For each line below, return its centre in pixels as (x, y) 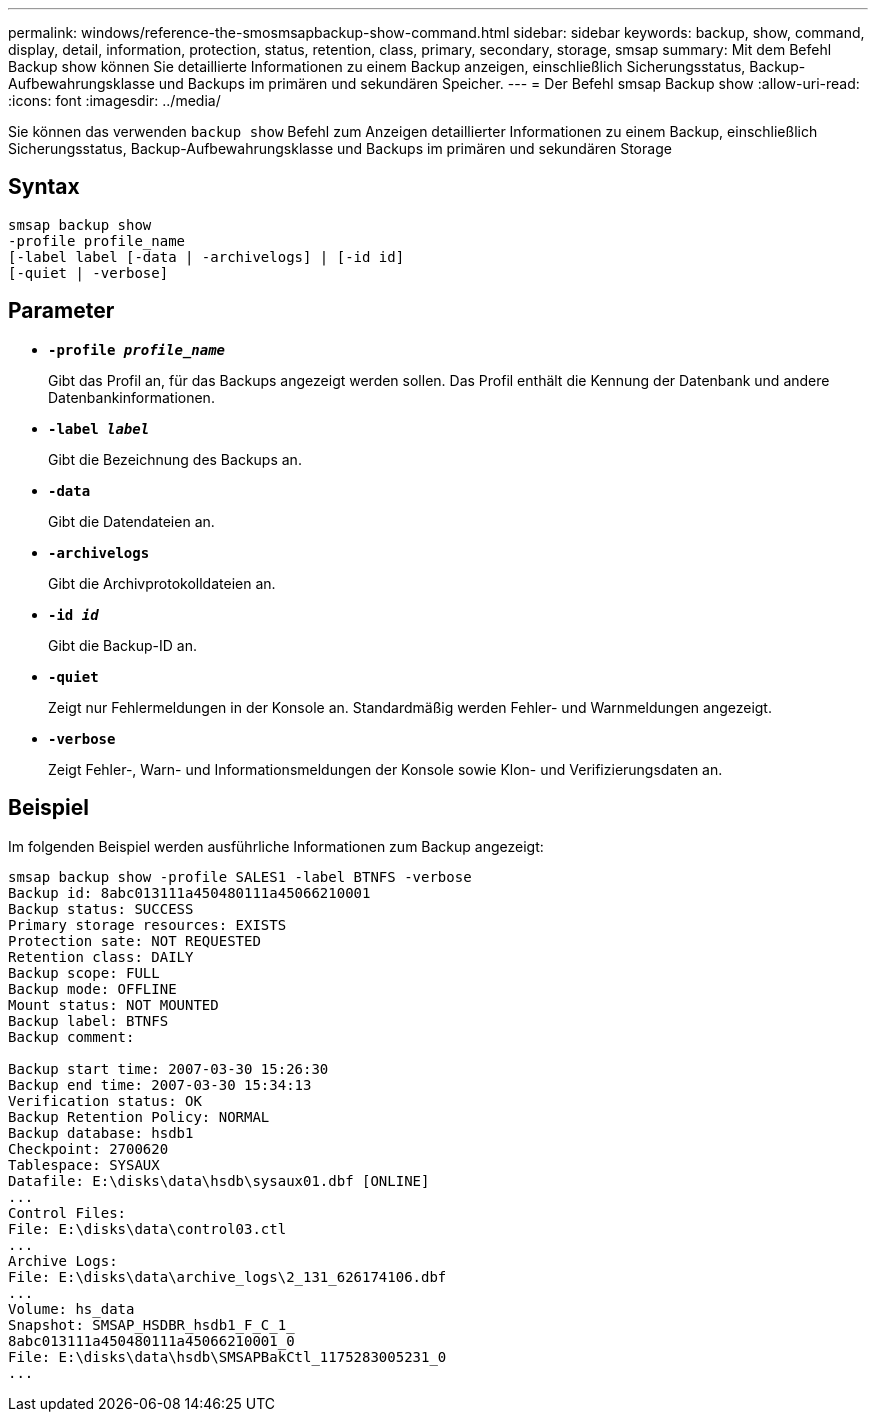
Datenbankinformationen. (131, 397)
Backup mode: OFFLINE (92, 988)
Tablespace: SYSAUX (84, 1164)
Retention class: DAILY (101, 956)
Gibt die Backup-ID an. (122, 645)
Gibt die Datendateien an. (131, 521)
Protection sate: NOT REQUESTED (134, 940)
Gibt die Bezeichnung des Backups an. (175, 459)
